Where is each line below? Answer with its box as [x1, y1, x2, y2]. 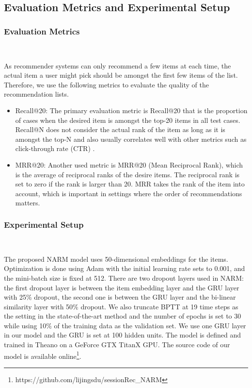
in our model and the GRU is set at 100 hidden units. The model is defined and [4, 330, 241, 340]
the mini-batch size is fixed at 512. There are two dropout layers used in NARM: [4, 272, 244, 283]
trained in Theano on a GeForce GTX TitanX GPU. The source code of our [4, 339, 230, 350]
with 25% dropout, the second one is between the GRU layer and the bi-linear [4, 292, 236, 302]
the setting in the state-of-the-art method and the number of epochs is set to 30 [4, 311, 241, 321]
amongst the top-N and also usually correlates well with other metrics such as [15, 134, 247, 144]
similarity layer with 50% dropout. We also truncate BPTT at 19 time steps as [4, 301, 238, 311]
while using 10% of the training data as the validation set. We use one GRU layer [4, 320, 246, 330]
